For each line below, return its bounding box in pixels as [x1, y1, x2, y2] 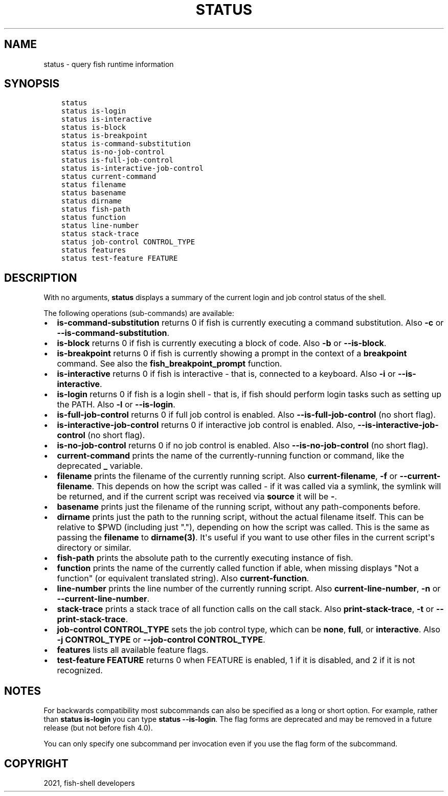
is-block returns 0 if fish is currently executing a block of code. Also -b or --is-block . [57, 338, 387, 349]
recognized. [57, 665, 103, 676]
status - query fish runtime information [43, 59, 174, 69]
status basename [61, 189, 126, 197]
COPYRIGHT [4, 757, 69, 770]
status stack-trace [61, 230, 139, 238]
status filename [61, 180, 126, 189]
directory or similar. [57, 542, 131, 553]
